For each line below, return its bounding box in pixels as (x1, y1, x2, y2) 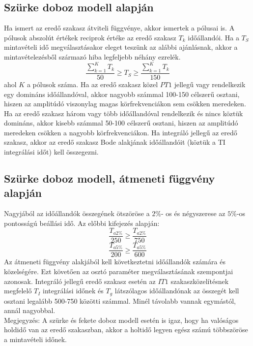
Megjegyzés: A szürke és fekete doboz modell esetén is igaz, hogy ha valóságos (4, 315, 239, 325)
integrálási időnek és (42, 285, 104, 296)
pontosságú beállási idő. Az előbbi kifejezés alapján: (4, 218, 160, 228)
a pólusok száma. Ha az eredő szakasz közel (27, 79, 158, 89)
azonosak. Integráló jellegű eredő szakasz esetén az (4, 276, 156, 286)
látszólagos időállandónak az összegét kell (114, 285, 239, 296)
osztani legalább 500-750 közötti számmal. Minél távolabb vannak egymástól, (4, 295, 236, 306)
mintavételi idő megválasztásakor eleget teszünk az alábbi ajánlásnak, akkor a (4, 42, 238, 52)
